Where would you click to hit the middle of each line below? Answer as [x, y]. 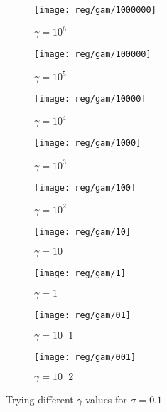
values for [106, 400]
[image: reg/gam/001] [85, 357]
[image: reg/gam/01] [83, 316]
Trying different [40, 400]
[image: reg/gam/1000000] [95, 10]
